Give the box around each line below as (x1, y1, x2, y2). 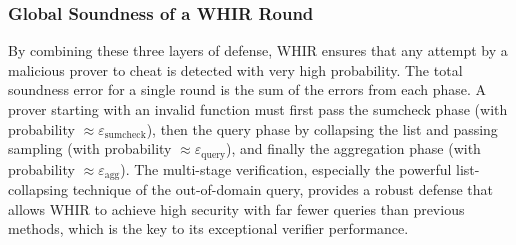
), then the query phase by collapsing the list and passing (146, 118, 498, 139)
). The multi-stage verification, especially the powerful (120, 158, 452, 179)
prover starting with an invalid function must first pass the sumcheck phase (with (8, 99, 508, 119)
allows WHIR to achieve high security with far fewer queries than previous (8, 198, 465, 219)
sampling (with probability (8, 138, 172, 159)
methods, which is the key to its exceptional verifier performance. (8, 218, 409, 239)
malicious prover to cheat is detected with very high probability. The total (8, 59, 463, 80)
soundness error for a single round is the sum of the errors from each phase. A (8, 79, 487, 100)
